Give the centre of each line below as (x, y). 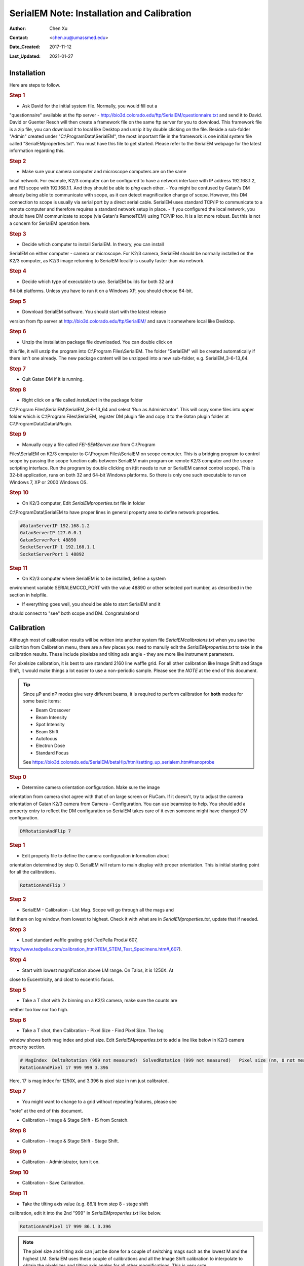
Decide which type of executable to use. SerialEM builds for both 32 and (98, 282)
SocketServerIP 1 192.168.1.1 (58, 547)
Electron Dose (50, 746)
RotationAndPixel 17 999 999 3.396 (64, 1067)
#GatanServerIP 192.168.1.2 (55, 526)
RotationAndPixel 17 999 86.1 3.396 (66, 1226)
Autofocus (47, 738)
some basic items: (42, 701)
